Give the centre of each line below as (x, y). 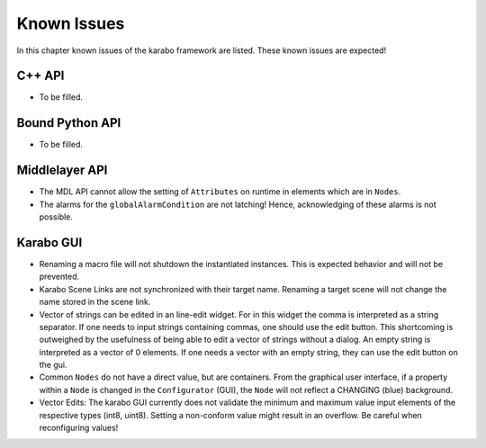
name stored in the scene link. (95, 302)
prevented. (59, 277)
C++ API (40, 76)
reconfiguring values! (79, 428)
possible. (56, 217)
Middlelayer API (62, 170)
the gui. (53, 365)
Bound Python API (69, 123)
